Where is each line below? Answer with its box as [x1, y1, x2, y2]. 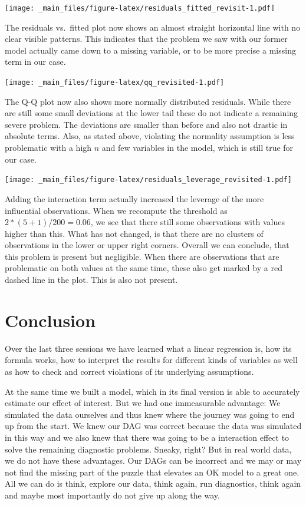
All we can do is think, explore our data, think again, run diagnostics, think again [5, 477, 301, 490]
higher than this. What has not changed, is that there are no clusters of [5, 227, 264, 239]
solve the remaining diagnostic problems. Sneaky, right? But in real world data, [5, 443, 292, 455]
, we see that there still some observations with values [90, 216, 285, 228]
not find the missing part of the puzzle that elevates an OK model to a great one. [5, 466, 300, 478]
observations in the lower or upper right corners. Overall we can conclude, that [5, 239, 289, 251]
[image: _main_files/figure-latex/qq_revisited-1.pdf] [5, 78, 225, 87]
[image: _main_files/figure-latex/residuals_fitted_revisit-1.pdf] [5, 4, 275, 12]
